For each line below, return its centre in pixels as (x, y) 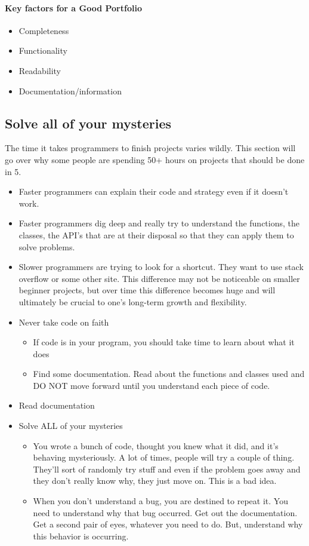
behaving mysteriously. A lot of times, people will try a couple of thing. (164, 457)
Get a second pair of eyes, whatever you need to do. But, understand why (168, 524)
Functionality (43, 50)
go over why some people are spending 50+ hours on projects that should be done (155, 159)
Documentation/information (70, 91)
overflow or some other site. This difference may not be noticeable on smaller (159, 278)
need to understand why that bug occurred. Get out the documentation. (165, 512)
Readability (40, 70)
